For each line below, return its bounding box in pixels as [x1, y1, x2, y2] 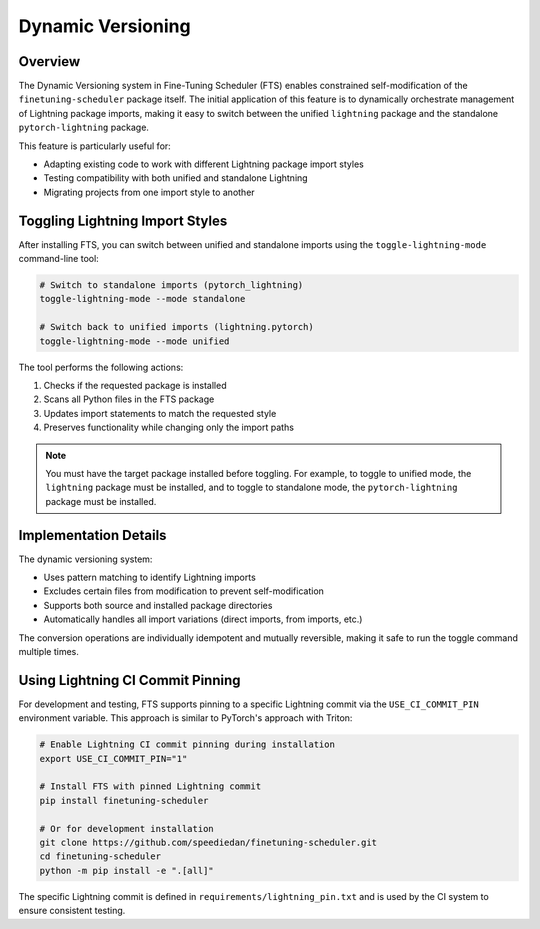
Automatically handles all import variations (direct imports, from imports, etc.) [43, 613, 363, 625]
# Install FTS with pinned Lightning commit [39, 781, 262, 792]
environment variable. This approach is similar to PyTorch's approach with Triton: [18, 712, 353, 724]
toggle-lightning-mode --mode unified [39, 335, 230, 347]
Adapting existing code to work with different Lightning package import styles [43, 158, 364, 170]
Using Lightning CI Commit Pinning [18, 671, 241, 689]
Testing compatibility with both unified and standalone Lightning [43, 172, 309, 184]
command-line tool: [18, 253, 99, 265]
